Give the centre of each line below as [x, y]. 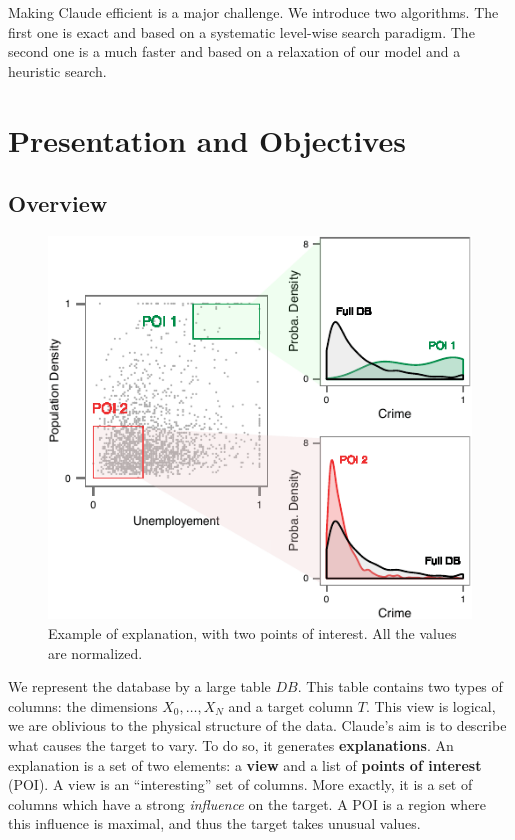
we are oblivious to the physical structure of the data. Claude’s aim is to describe [257, 725]
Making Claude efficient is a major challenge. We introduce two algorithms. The [253, 12]
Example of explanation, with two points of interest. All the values [252, 633]
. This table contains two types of [400, 686]
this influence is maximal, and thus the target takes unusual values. [214, 823]
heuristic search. [57, 70]
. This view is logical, [430, 705]
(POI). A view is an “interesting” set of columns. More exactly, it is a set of [240, 784]
